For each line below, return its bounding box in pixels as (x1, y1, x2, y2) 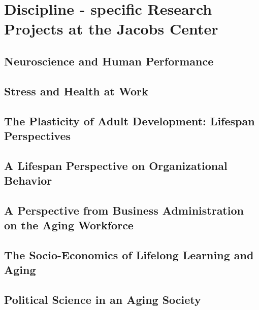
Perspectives (4, 127, 71, 143)
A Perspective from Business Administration (4, 202, 244, 218)
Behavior (4, 173, 52, 188)
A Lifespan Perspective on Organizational (4, 157, 228, 173)
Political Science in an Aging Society (4, 292, 201, 307)
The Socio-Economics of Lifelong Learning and (4, 247, 254, 263)
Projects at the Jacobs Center (4, 18, 218, 39)
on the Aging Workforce (4, 217, 134, 233)
